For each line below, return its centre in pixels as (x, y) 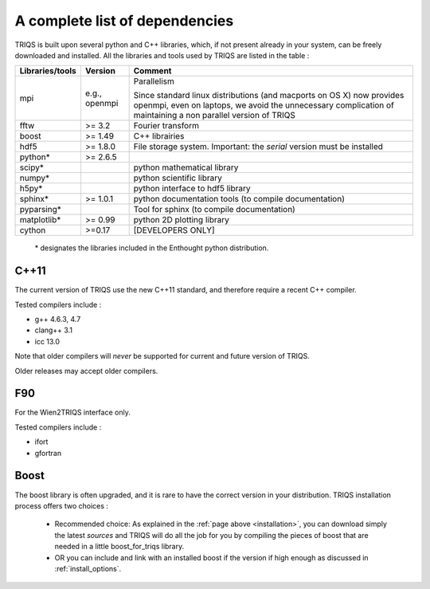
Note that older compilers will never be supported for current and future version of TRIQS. (162, 356)
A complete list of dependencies (124, 21)
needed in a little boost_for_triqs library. (119, 547)
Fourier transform (166, 126)
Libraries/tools (48, 71)
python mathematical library (186, 167)
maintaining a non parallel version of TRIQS (215, 116)
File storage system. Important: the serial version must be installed (258, 147)
